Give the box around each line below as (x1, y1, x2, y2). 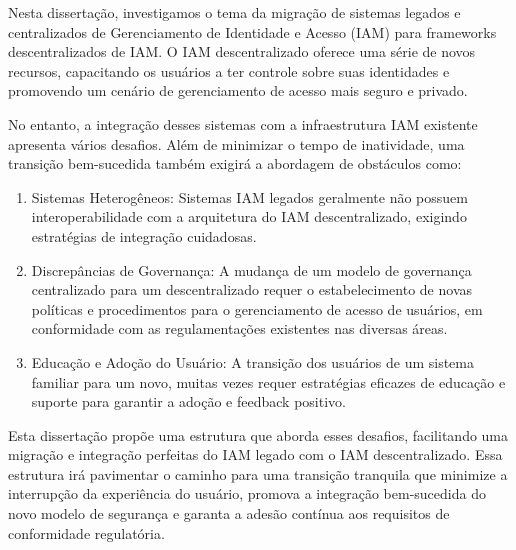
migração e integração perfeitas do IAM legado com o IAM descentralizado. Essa (8, 444, 503, 465)
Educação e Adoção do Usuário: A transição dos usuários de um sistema (31, 351, 474, 372)
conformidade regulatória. (8, 522, 165, 543)
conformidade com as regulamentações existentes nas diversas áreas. (31, 318, 448, 339)
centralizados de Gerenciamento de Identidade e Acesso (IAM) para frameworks (8, 21, 497, 42)
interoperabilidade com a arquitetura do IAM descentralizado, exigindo (31, 206, 467, 227)
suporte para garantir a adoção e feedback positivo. (31, 391, 346, 412)
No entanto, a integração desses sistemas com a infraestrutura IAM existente (8, 113, 478, 134)
